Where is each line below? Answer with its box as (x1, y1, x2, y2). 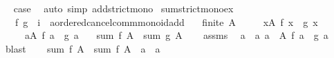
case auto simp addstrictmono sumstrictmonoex (13, 1, 234, 15)
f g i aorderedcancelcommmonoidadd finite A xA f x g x (15, 14, 318, 29)
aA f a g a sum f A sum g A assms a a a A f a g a (24, 28, 328, 42)
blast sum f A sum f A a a (5, 41, 160, 55)
